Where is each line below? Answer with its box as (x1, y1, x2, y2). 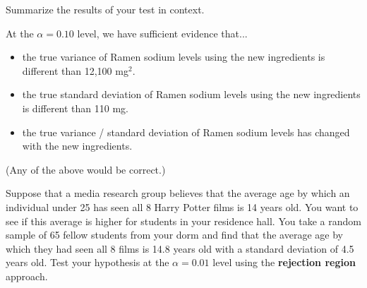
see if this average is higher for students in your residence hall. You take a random (6, 213, 361, 228)
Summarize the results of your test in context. (6, 2, 205, 16)
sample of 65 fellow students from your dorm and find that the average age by (6, 227, 343, 242)
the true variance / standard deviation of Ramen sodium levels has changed (22, 124, 350, 139)
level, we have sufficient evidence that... (77, 25, 248, 40)
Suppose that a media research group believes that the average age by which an (6, 186, 350, 200)
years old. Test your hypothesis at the (6, 255, 169, 270)
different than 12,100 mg (22, 63, 128, 78)
